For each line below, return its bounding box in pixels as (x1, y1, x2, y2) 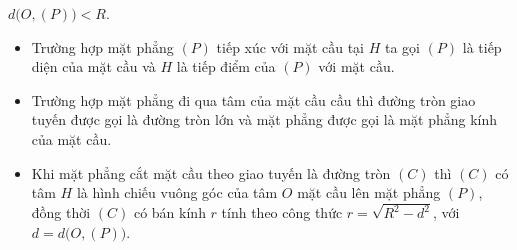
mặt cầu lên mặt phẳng (297, 182, 441, 203)
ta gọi (384, 36, 420, 57)
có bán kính (133, 202, 206, 223)
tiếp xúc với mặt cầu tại (216, 36, 364, 57)
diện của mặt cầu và (31, 56, 156, 77)
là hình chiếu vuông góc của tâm (76, 182, 278, 203)
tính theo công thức (221, 202, 343, 223)
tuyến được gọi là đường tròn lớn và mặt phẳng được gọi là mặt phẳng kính (31, 109, 498, 130)
